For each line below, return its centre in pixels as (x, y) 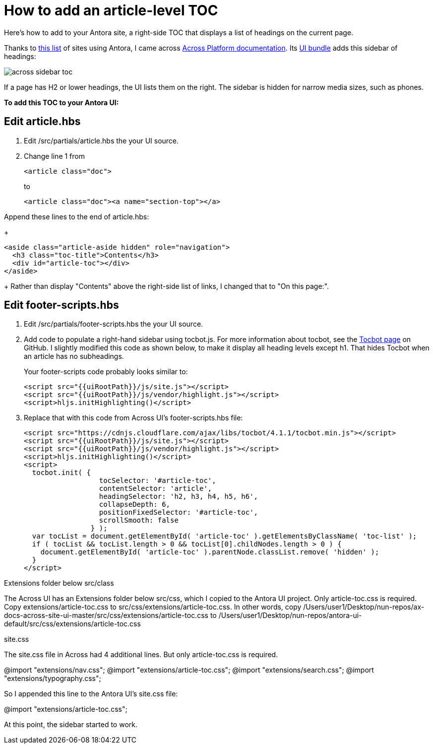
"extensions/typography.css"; (53, 679)
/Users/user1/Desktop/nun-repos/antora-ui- (290, 615)
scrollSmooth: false (139, 520)
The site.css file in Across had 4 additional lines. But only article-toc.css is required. (141, 655)
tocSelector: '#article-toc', (157, 481)
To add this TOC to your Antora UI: (62, 102)
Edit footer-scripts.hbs (62, 305)
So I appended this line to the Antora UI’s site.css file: (91, 694)
